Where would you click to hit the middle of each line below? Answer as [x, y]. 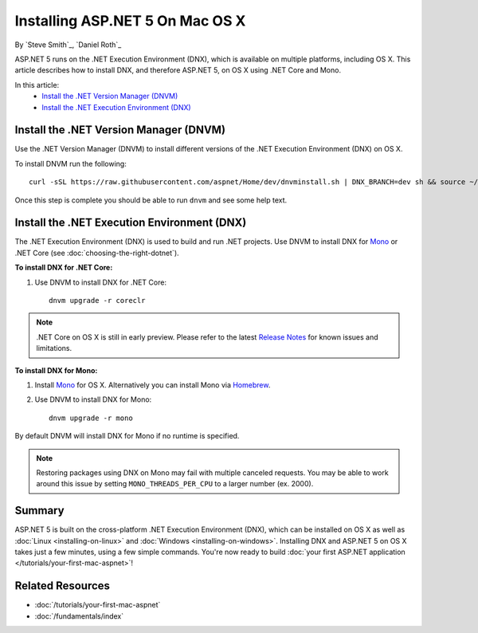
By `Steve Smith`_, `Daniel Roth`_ [68, 45]
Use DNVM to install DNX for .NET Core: [101, 282]
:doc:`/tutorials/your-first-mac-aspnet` [98, 605]
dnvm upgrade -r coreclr [97, 301]
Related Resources [63, 586]
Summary [39, 511]
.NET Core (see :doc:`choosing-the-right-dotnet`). [97, 253]
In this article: [37, 85]
